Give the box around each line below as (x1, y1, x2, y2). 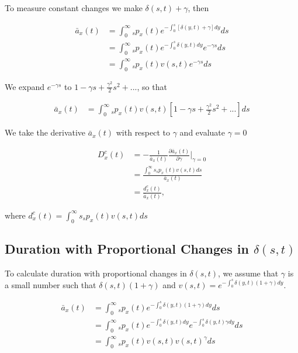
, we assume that (217, 267, 279, 279)
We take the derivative (5, 126, 86, 139)
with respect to (116, 126, 171, 139)
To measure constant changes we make (5, 2, 143, 13)
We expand (5, 80, 45, 92)
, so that (137, 80, 167, 92)
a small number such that (5, 279, 96, 291)
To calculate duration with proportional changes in (5, 267, 187, 279)
